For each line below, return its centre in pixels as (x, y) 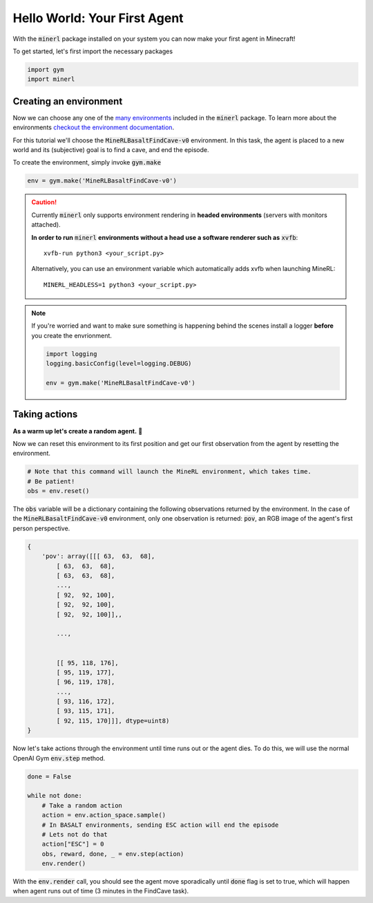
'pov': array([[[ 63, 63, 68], (98, 556)
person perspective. (41, 528)
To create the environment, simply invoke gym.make (87, 162)
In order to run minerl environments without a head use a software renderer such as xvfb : (165, 237)
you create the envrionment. (71, 335)
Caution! (44, 202)
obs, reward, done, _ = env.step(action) (113, 854)
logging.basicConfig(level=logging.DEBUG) (119, 364)
